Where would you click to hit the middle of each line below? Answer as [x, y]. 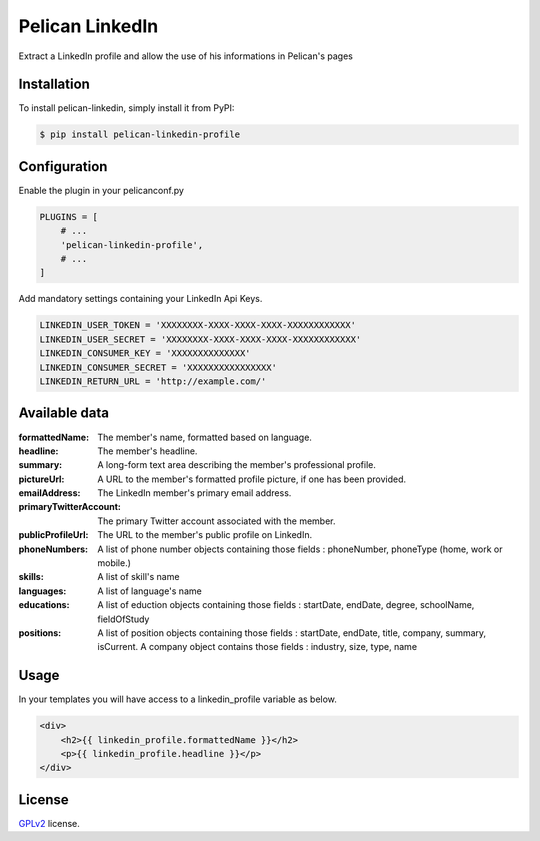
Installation [54, 84]
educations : [44, 605]
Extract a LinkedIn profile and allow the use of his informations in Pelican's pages [186, 56]
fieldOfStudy [123, 619]
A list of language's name [149, 591]
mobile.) [114, 563]
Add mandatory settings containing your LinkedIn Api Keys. [140, 299]
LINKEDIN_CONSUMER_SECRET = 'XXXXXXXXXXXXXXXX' [158, 367]
